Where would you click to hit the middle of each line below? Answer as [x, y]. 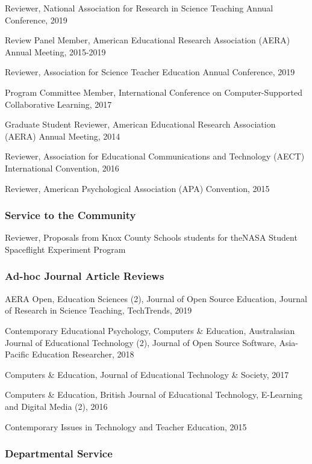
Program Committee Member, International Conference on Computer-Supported [154, 92]
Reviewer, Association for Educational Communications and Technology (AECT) [155, 156]
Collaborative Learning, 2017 [58, 104]
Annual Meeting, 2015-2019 [55, 51]
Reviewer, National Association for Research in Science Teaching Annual [139, 8]
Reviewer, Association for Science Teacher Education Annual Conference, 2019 [150, 72]
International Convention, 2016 [62, 168]
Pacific [17, 354]
